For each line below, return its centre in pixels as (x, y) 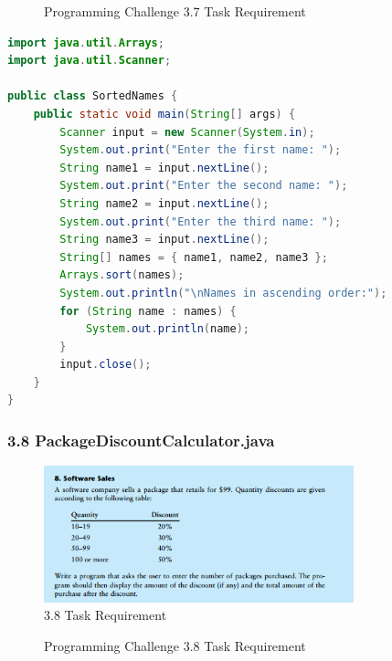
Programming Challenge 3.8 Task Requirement (175, 645)
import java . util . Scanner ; (90, 61)
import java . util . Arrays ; (86, 42)
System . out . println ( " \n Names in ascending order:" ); (223, 293)
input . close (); (106, 365)
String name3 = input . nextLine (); (164, 240)
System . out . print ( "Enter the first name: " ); (201, 150)
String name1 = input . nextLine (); (164, 168)
